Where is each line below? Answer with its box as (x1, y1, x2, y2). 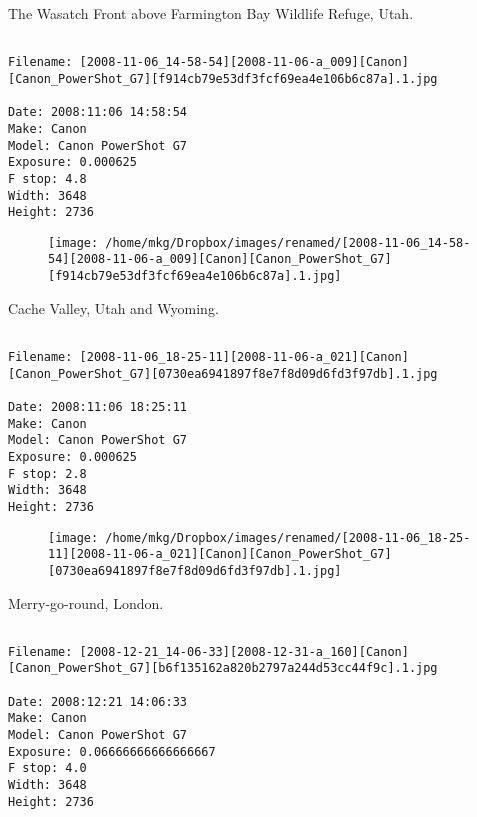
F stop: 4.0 (8, 761, 87, 776)
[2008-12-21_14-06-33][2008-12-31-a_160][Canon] (79, 644, 409, 659)
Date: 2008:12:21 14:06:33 (8, 694, 187, 709)
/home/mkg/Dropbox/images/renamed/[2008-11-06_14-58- (105, 235, 471, 250)
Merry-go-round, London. (8, 592, 164, 613)
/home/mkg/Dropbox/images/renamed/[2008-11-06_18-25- (105, 530, 471, 545)
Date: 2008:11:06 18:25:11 (8, 400, 187, 414)
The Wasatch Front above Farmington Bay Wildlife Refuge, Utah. (8, 3, 414, 23)
